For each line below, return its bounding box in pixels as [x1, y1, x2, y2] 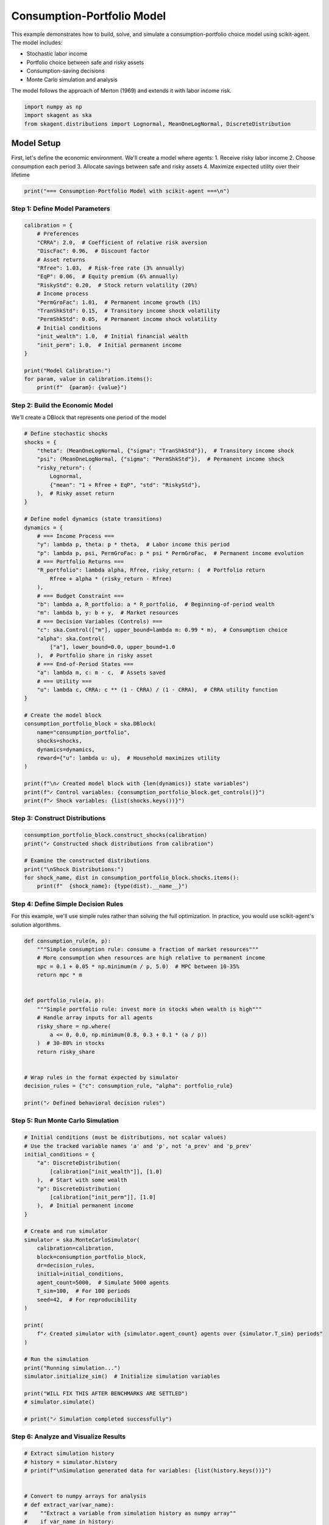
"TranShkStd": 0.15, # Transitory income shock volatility [37, 307, 221, 314]
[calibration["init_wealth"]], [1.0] [49, 1168, 163, 1175]
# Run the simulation [24, 1356, 89, 1363]
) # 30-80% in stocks [37, 1040, 105, 1047]
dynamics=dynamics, [37, 746, 96, 753]
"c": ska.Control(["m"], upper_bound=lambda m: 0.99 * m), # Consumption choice [37, 626, 288, 634]
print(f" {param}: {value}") [37, 384, 127, 391]
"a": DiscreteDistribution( [37, 1160, 121, 1166]
